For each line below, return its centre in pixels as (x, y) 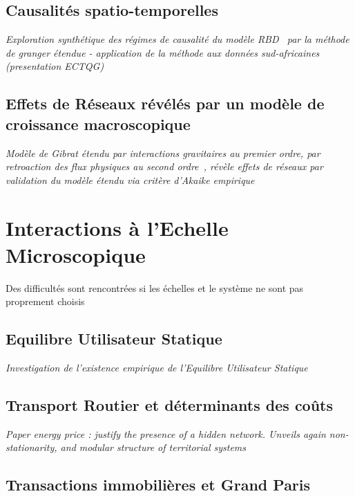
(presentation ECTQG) (55, 66)
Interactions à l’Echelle (117, 227)
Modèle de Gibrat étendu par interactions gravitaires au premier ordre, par (163, 153)
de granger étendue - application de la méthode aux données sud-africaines (163, 52)
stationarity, (31, 447)
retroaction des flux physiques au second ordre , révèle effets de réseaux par (164, 166)
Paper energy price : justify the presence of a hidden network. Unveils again (166, 433)
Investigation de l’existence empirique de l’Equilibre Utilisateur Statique (157, 368)
